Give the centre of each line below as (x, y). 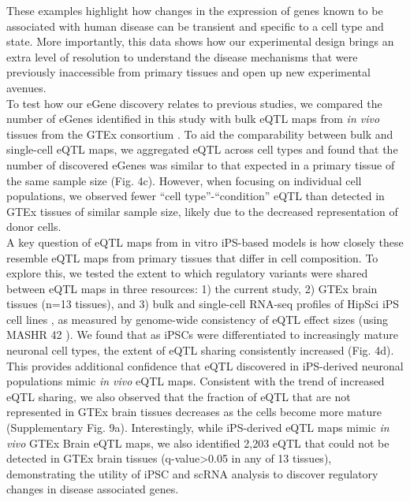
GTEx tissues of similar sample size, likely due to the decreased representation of (202, 211)
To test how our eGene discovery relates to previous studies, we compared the (194, 103)
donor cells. (34, 227)
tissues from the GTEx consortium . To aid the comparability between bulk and (200, 134)
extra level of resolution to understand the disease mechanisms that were (182, 56)
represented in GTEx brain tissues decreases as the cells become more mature (194, 412)
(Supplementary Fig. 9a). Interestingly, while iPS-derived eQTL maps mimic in (198, 428)
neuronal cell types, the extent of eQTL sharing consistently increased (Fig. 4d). (200, 350)
